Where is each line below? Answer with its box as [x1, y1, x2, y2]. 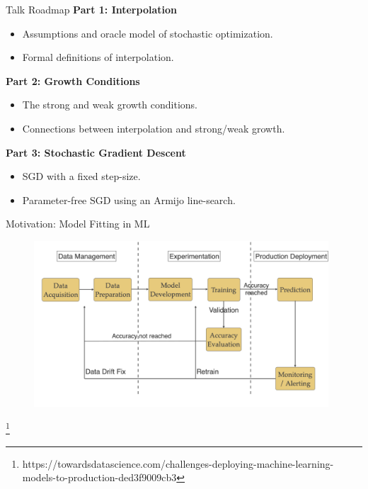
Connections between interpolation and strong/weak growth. [22, 120, 285, 135]
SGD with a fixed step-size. [22, 169, 141, 184]
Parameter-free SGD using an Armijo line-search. [22, 192, 236, 207]
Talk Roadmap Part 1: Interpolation [6, 2, 177, 16]
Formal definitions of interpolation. [22, 50, 174, 64]
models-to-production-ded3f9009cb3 [22, 470, 177, 485]
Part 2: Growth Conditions [6, 73, 140, 88]
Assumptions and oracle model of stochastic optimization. [22, 26, 273, 40]
